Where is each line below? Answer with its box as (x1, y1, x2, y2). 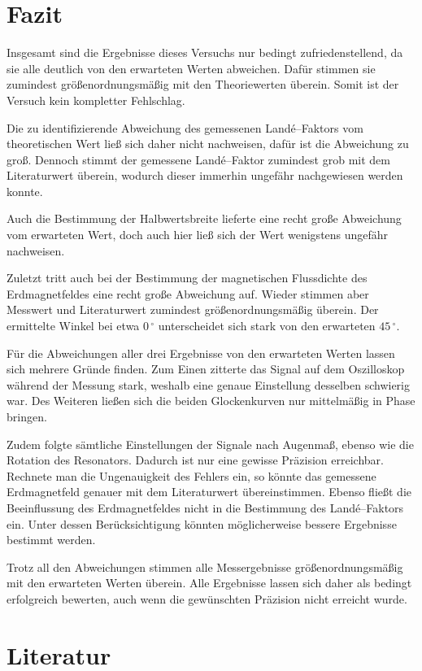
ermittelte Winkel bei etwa (7, 317, 140, 334)
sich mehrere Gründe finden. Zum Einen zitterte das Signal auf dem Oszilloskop (7, 360, 405, 377)
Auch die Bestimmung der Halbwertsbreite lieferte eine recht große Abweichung (7, 210, 402, 227)
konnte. (7, 182, 43, 199)
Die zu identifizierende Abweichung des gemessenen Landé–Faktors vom (7, 119, 363, 136)
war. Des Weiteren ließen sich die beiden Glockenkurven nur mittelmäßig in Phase (7, 392, 415, 409)
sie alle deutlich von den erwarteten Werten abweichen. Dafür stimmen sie (7, 59, 376, 76)
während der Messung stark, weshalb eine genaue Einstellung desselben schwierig (7, 376, 411, 393)
